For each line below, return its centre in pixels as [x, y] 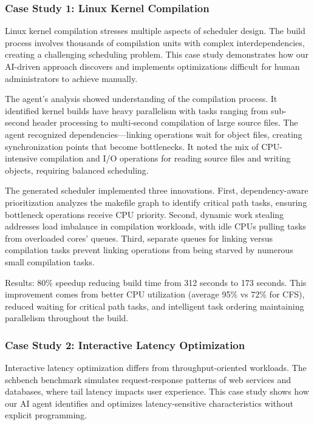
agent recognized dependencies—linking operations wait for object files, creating [154, 134]
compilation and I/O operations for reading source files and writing [166, 158]
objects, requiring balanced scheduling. [77, 170]
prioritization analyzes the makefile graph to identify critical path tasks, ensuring [156, 202]
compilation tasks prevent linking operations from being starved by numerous [149, 250]
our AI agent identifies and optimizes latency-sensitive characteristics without [149, 403]
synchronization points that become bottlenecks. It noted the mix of [132, 146]
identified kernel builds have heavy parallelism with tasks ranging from [137, 110]
